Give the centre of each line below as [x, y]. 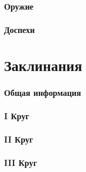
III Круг [21, 162]
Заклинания [43, 65]
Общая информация [43, 92]
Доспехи [19, 29]
